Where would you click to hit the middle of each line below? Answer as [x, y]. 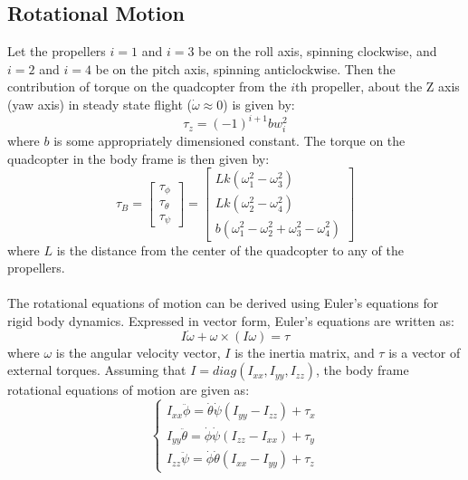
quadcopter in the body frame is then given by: [138, 158]
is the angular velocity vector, [138, 352]
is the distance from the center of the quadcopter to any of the [230, 250]
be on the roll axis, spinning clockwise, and [318, 51]
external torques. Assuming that [97, 370]
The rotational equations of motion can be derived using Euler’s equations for [223, 303]
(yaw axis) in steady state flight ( [100, 104]
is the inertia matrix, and [305, 352]
